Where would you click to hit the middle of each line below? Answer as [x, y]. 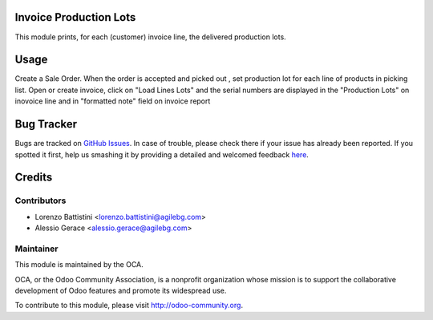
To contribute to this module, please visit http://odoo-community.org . [129, 306]
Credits [34, 178]
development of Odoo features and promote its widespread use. [121, 290]
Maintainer [36, 249]
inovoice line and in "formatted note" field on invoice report [113, 101]
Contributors [40, 201]
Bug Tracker [46, 124]
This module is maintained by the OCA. [79, 265]
